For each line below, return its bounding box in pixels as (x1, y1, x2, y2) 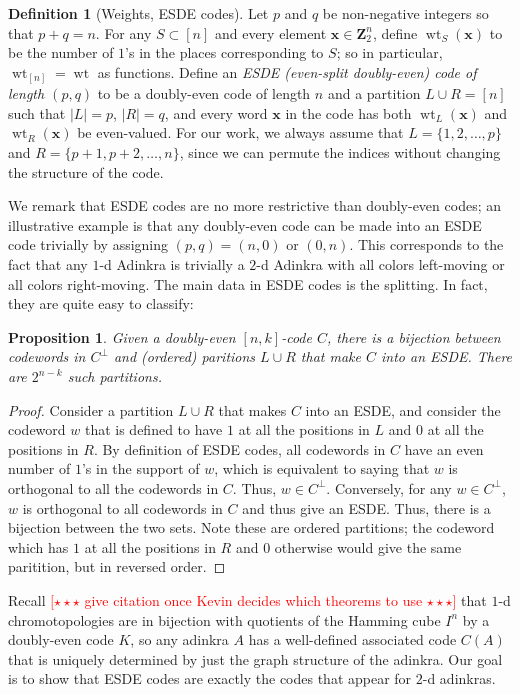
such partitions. (67, 366, 162, 387)
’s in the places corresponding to (125, 42, 324, 63)
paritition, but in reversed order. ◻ (8, 556, 226, 577)
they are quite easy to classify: (8, 293, 194, 314)
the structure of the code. (8, 161, 164, 182)
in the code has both (285, 102, 412, 123)
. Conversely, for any (326, 477, 452, 498)
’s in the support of (81, 458, 200, 479)
